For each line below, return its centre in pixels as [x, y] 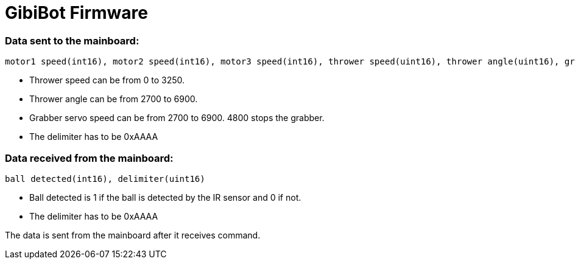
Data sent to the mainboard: [72, 40]
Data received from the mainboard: [89, 158]
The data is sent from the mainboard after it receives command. [133, 235]
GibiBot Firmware [76, 13]
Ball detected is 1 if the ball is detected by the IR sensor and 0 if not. [165, 197]
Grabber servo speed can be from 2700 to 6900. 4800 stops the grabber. [177, 118]
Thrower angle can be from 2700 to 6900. [114, 99]
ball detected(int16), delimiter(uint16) [105, 179]
